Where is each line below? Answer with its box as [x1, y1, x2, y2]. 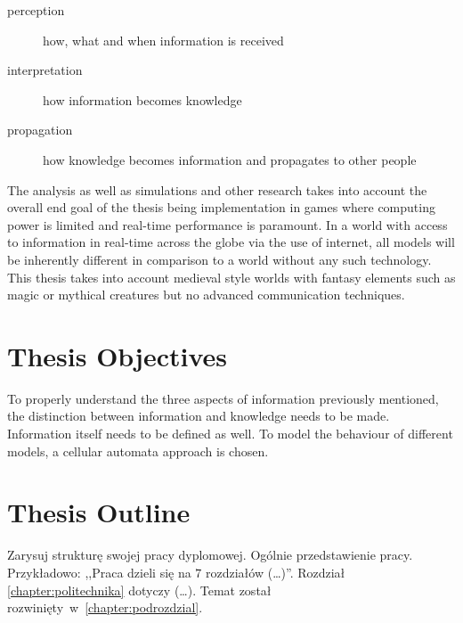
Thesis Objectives [7, 337, 228, 373]
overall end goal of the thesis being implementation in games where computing [7, 198, 435, 217]
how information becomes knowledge [43, 90, 242, 109]
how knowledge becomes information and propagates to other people [43, 150, 417, 168]
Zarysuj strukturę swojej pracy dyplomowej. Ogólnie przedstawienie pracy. [7, 545, 413, 564]
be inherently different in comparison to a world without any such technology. [7, 250, 432, 268]
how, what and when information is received [43, 30, 284, 49]
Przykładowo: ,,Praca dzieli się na [7, 562, 191, 581]
